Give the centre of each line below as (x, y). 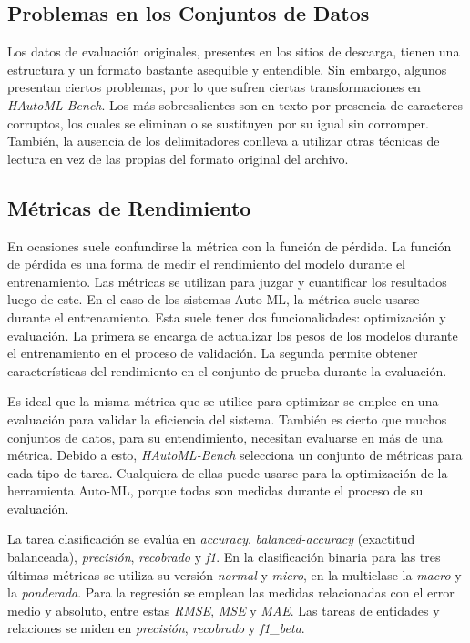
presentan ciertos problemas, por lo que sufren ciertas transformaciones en (214, 87)
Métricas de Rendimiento (129, 207)
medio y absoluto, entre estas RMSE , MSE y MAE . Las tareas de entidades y (224, 610)
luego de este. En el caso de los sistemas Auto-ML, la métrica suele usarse (214, 299)
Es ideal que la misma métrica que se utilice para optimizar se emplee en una (223, 401)
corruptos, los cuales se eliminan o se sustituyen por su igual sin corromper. (218, 122)
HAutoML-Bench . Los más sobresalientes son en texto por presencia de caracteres (235, 104)
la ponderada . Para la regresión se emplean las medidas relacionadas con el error (231, 592)
